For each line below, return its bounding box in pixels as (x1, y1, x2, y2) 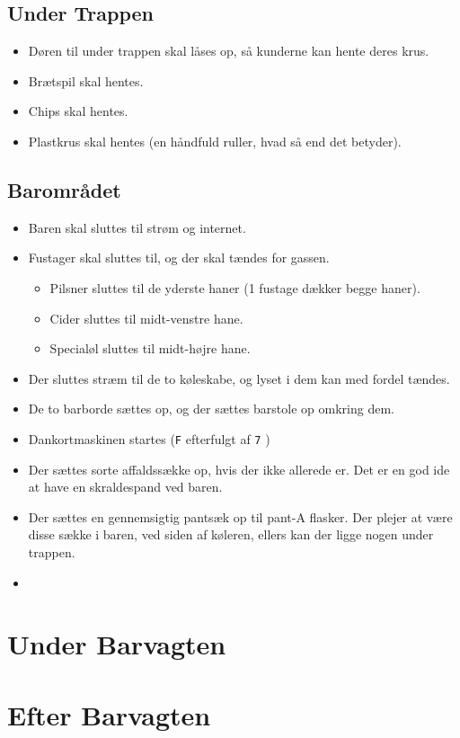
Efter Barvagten (7, 696, 211, 733)
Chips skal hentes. (28, 102, 128, 120)
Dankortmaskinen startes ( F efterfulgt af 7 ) (28, 429, 270, 448)
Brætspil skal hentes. (28, 71, 144, 90)
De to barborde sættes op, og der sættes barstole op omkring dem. (28, 399, 394, 418)
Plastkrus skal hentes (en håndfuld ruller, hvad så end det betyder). (28, 131, 402, 150)
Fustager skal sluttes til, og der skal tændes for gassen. (28, 248, 330, 267)
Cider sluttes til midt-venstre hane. (49, 308, 243, 327)
